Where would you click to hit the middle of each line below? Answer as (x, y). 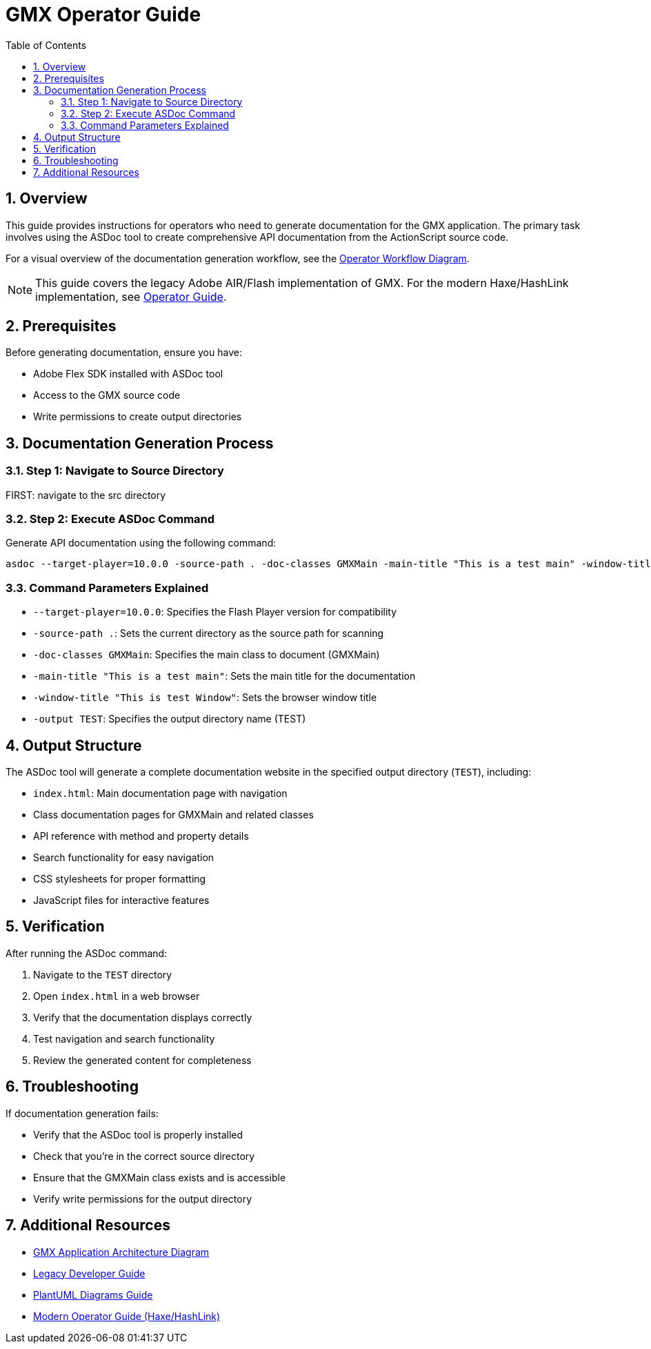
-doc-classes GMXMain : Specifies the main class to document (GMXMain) (207, 655)
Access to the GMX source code (107, 395)
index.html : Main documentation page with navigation (160, 793)
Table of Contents (46, 45)
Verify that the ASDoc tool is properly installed (138, 1134)
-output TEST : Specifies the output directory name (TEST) (170, 719)
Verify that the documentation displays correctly (143, 1017)
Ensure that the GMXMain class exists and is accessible (160, 1177)
